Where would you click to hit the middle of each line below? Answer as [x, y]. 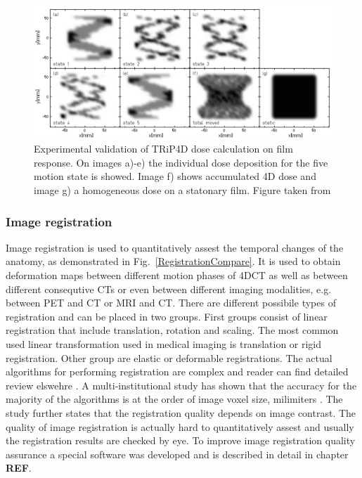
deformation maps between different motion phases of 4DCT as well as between [177, 275]
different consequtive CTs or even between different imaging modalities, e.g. [169, 289]
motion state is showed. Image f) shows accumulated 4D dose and [175, 176]
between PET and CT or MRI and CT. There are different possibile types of [171, 303]
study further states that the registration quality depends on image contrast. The [181, 412]
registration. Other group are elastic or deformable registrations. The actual [169, 357]
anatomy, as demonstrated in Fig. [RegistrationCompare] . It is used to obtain [173, 261]
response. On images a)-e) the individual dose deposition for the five [181, 162]
